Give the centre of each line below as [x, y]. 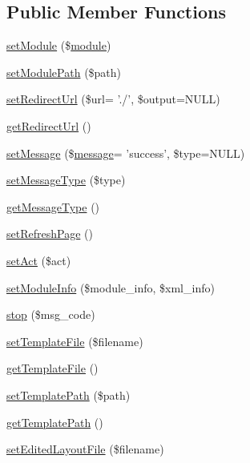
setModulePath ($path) [64, 72]
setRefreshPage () [50, 234]
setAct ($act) [39, 260]
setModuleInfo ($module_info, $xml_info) [111, 287]
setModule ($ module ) [59, 45]
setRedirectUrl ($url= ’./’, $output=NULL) [113, 99]
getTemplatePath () [55, 422]
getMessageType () [53, 206]
